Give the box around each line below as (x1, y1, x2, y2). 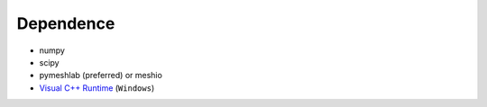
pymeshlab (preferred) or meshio (39, 70, 162, 81)
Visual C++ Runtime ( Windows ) (39, 82, 155, 94)
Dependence (16, 13, 115, 33)
